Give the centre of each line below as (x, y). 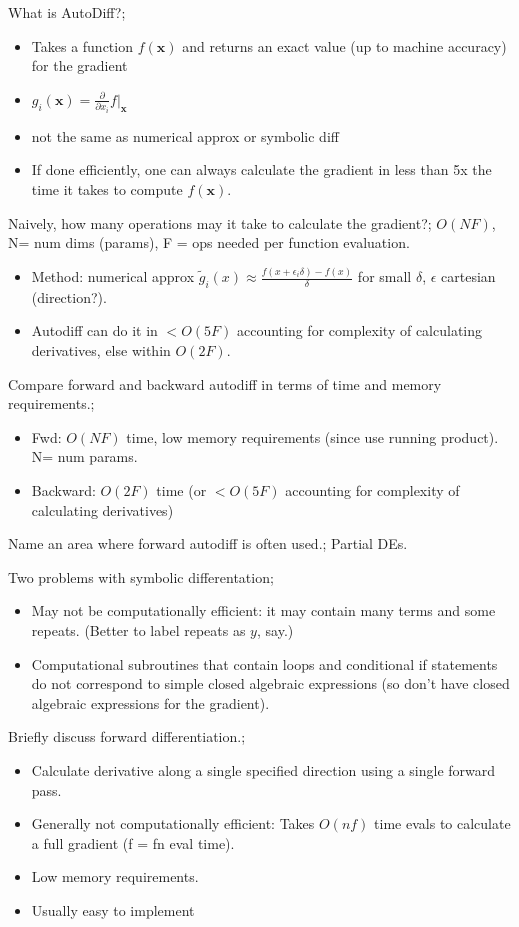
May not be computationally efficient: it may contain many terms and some (263, 610)
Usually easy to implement (113, 909)
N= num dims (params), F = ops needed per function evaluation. (209, 242)
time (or (181, 489)
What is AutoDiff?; (67, 12)
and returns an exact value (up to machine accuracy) (344, 45)
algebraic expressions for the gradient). (150, 702)
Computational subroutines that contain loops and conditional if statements (264, 663)
